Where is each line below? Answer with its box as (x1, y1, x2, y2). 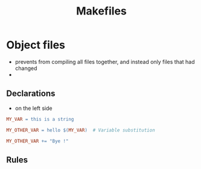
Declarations (6, 89, 56, 99)
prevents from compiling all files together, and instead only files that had (14, 58, 195, 65)
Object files (6, 38, 65, 52)
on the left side (14, 104, 53, 112)
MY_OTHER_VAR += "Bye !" (6, 138, 69, 144)
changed (14, 65, 37, 72)
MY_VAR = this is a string (6, 116, 74, 122)
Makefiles (76, 4, 127, 18)
